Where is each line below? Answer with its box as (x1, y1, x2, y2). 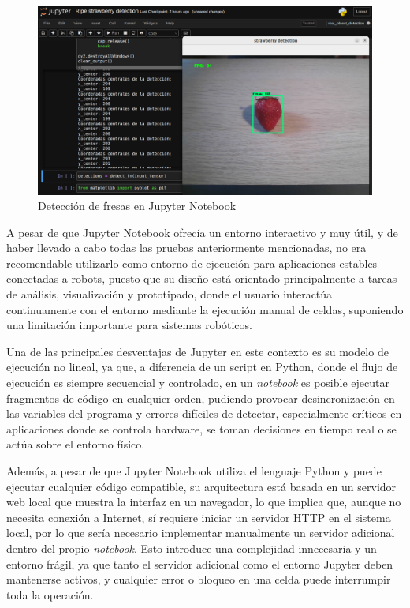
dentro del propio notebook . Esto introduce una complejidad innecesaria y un (6, 539, 377, 556)
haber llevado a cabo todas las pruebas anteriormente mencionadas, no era (6, 239, 367, 256)
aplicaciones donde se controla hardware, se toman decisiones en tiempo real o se (6, 420, 397, 437)
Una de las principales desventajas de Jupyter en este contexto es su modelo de (6, 343, 389, 359)
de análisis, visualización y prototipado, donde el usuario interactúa (6, 286, 333, 302)
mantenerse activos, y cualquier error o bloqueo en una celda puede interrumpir (6, 571, 391, 587)
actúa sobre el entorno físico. (6, 436, 145, 452)
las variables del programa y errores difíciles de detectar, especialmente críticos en (6, 405, 402, 422)
